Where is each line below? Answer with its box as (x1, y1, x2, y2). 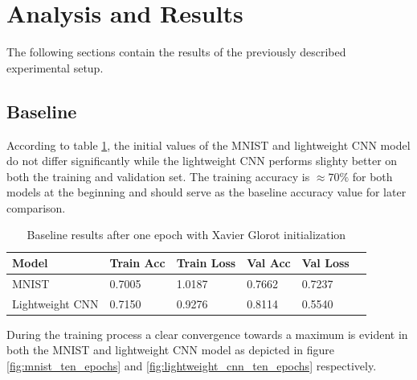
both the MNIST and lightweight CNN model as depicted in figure (6, 341, 335, 358)
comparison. (6, 199, 66, 216)
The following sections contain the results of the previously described (6, 43, 346, 60)
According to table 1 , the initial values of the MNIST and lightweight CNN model (6, 136, 411, 153)
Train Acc (109, 254, 166, 271)
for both (352, 167, 393, 184)
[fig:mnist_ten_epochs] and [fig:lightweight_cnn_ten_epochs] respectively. (6, 357, 377, 374)
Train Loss (176, 254, 236, 271)
